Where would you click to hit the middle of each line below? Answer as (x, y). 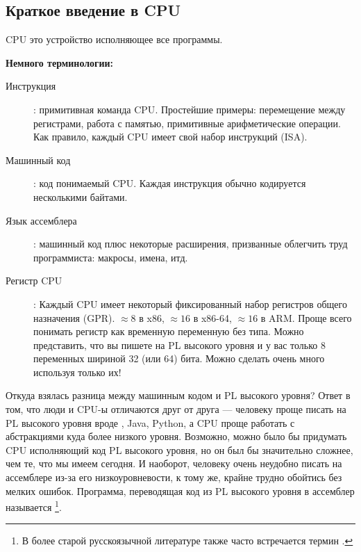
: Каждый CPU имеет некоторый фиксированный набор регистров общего (190, 303)
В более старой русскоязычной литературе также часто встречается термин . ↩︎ (187, 541)
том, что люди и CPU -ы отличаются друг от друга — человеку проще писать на (176, 409)
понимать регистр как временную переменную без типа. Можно (169, 331)
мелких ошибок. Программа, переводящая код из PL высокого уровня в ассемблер (180, 490)
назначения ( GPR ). (74, 317)
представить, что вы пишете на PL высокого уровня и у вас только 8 (179, 344)
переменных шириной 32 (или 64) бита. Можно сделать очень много (179, 358)
